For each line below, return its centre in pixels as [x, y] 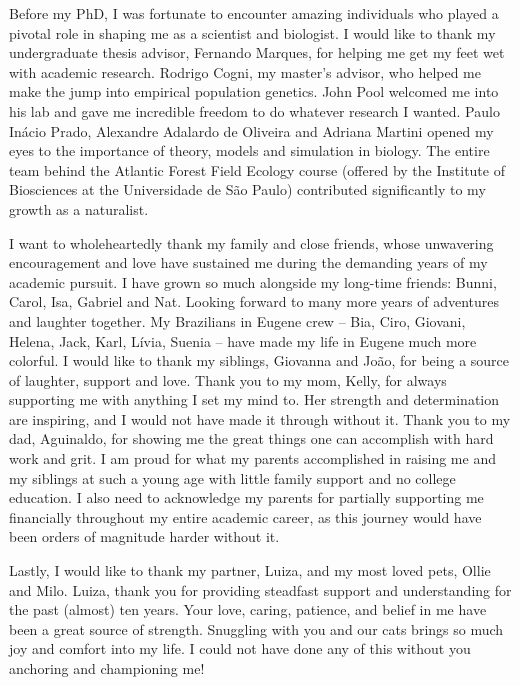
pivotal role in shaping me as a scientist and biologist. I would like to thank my [252, 32]
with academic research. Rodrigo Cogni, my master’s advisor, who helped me [245, 71]
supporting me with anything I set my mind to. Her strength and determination [254, 399]
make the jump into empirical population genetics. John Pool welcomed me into [254, 91]
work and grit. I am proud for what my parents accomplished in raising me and [252, 458]
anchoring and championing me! [107, 668]
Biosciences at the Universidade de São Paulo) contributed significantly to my [247, 189]
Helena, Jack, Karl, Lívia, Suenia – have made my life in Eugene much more [243, 340]
